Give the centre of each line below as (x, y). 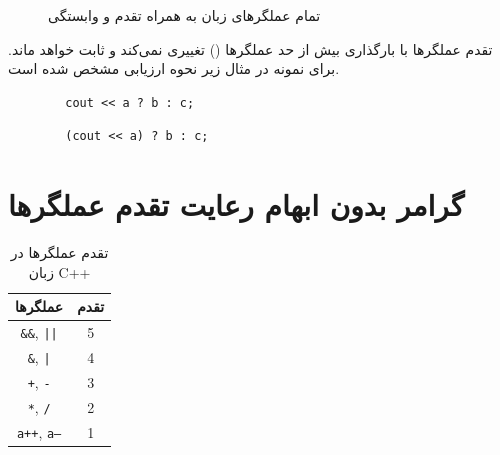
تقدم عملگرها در (59, 252)
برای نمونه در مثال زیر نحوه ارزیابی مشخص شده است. (174, 68)
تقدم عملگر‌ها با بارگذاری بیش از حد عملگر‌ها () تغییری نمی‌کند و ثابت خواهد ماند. (250, 48)
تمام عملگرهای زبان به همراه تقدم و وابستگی (184, 15)
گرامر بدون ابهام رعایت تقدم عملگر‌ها (236, 204)
